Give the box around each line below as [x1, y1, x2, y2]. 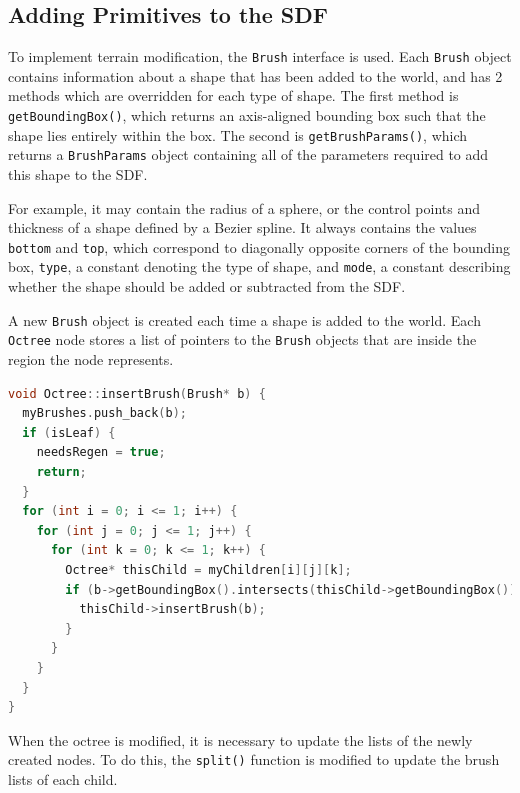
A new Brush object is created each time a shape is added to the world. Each [8, 309, 481, 330]
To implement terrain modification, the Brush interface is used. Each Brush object [8, 46, 512, 67]
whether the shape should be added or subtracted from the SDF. [8, 276, 406, 297]
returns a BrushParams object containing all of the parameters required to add [8, 144, 489, 165]
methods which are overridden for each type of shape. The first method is [8, 85, 459, 106]
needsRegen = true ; [36, 445, 166, 460]
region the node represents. [8, 349, 174, 370]
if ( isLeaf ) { [22, 425, 116, 440]
